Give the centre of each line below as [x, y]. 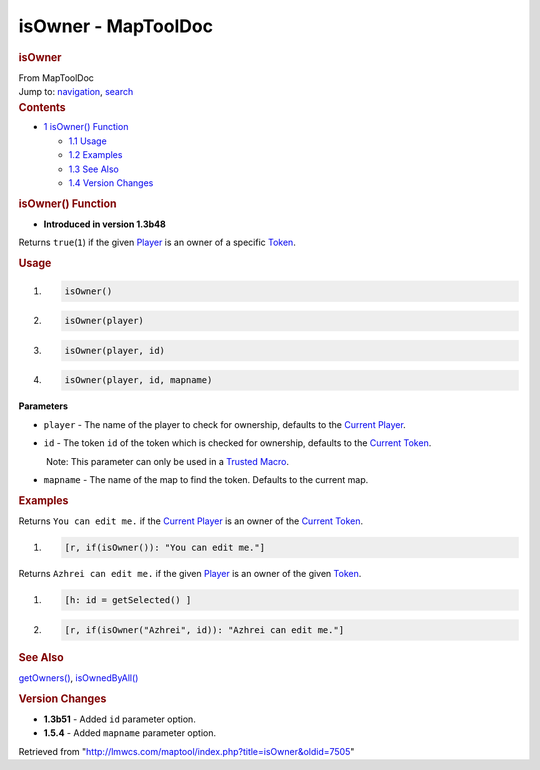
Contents [42, 107]
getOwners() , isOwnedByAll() [78, 677]
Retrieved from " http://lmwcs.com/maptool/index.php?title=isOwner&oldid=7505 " [186, 751]
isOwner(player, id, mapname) [138, 380]
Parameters [43, 406]
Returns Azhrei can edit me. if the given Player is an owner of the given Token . [190, 574]
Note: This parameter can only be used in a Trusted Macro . [167, 461]
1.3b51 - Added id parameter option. [120, 719]
